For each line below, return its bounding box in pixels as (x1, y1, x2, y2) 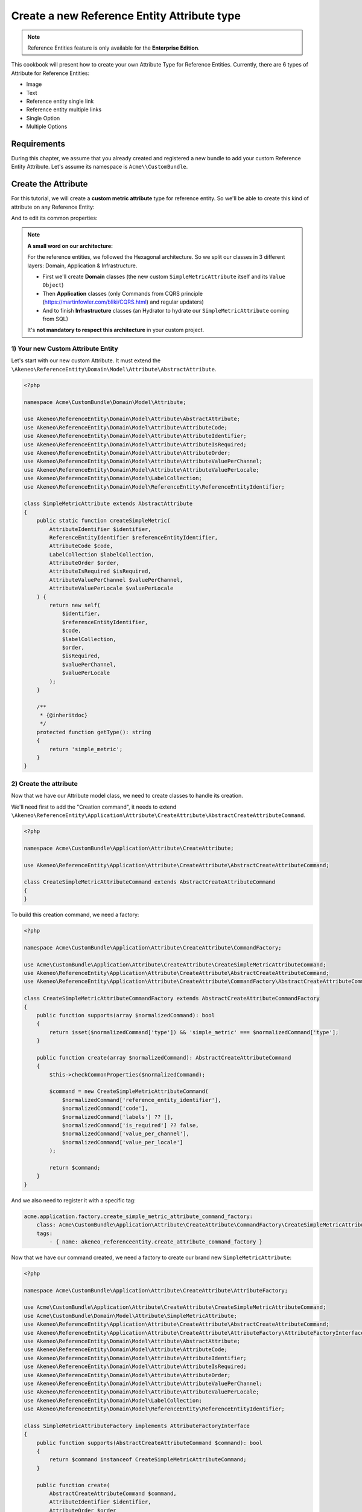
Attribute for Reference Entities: (11, 70, 90, 77)
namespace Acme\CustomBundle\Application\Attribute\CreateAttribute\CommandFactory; (24, 944, 282, 951)
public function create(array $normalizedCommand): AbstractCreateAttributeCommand (36, 1054, 291, 1061)
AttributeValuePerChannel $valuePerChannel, (49, 576, 183, 583)
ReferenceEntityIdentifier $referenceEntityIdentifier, (49, 534, 218, 541)
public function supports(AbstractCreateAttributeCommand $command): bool (36, 1439, 262, 1446)
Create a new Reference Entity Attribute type (11, 9, 241, 22)
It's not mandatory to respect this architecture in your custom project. (27, 327, 205, 334)
